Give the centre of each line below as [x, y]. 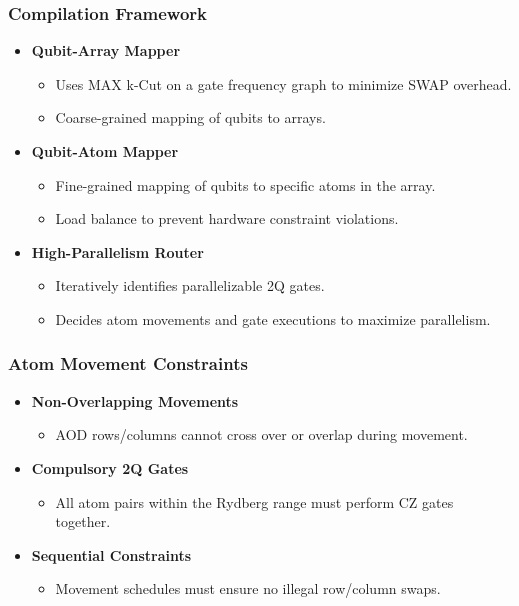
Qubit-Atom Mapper [105, 151]
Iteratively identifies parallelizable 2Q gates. [190, 285]
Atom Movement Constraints [128, 363]
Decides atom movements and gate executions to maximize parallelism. [273, 318]
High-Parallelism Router [117, 251]
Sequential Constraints [111, 554]
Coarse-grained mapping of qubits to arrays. [190, 117]
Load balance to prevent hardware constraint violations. [227, 218]
